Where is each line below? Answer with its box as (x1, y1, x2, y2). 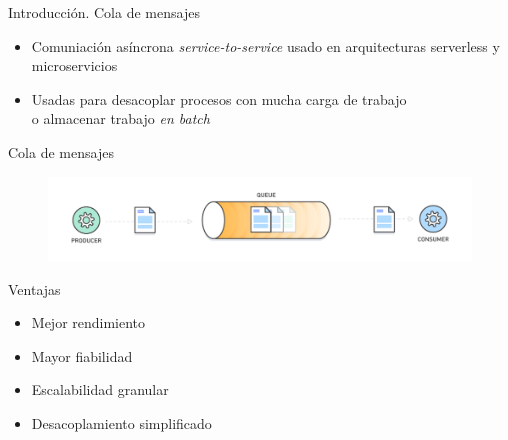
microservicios (31, 55, 118, 76)
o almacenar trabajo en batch (31, 108, 210, 129)
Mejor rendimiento (31, 312, 146, 333)
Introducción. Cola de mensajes (8, 2, 200, 22)
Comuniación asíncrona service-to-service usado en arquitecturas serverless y (31, 35, 500, 56)
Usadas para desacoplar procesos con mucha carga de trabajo (31, 88, 407, 109)
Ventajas (8, 278, 61, 299)
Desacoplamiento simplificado (31, 412, 212, 433)
